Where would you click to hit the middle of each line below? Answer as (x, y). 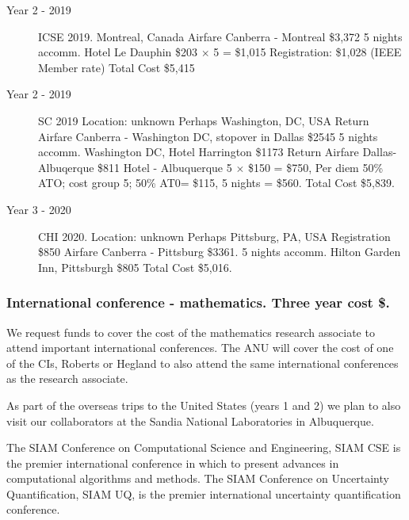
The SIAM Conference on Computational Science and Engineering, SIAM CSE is (204, 447)
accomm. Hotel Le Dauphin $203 (118, 52)
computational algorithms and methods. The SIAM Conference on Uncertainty (198, 478)
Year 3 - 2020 (39, 209)
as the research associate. (67, 379)
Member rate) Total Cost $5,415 (117, 67)
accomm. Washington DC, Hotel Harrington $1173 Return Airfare (199, 152)
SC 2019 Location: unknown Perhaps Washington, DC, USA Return (204, 120)
